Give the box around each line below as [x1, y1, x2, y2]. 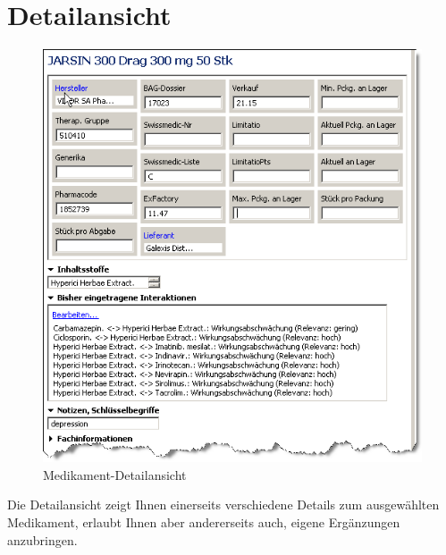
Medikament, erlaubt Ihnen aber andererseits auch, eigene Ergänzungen [7, 512, 400, 531]
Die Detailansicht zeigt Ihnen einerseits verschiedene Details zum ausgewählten [7, 495, 440, 514]
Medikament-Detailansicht [43, 465, 187, 484]
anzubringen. [7, 530, 78, 549]
